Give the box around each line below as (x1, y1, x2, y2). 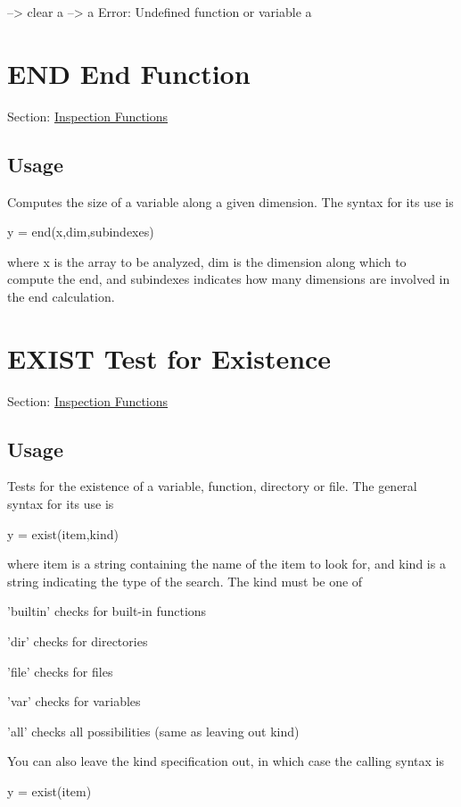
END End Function (7, 54, 251, 91)
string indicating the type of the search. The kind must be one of (7, 571, 363, 590)
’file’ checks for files (7, 661, 113, 680)
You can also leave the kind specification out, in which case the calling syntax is (7, 752, 444, 770)
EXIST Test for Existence (7, 339, 332, 376)
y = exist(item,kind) (7, 524, 119, 543)
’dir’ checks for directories (7, 631, 148, 650)
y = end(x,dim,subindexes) (7, 222, 154, 241)
